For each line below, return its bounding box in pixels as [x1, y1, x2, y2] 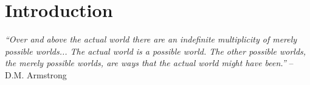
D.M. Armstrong [5, 68, 67, 81]
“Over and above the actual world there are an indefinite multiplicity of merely [5, 33, 297, 46]
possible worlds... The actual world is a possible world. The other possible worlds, [5, 44, 306, 57]
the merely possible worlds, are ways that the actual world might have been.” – [5, 56, 294, 69]
